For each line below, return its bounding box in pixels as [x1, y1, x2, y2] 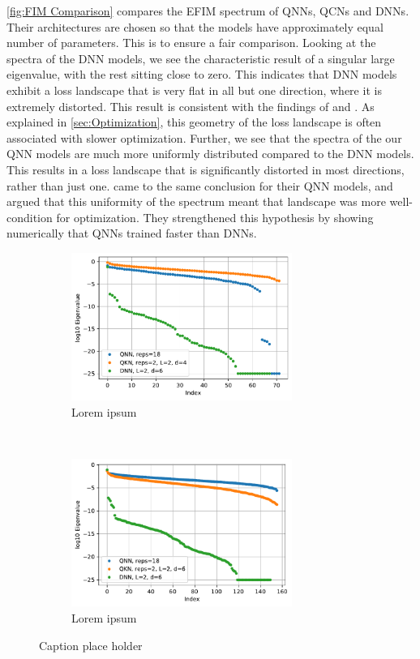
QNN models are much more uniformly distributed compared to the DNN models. [6, 145, 414, 162]
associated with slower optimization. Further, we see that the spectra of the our [6, 129, 402, 146]
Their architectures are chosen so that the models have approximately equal [6, 18, 384, 35]
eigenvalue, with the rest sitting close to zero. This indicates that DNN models [6, 66, 397, 83]
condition [6, 208, 53, 225]
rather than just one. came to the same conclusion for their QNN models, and [6, 177, 393, 194]
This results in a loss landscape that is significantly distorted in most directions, [6, 160, 405, 178]
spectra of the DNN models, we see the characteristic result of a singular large [6, 49, 395, 66]
